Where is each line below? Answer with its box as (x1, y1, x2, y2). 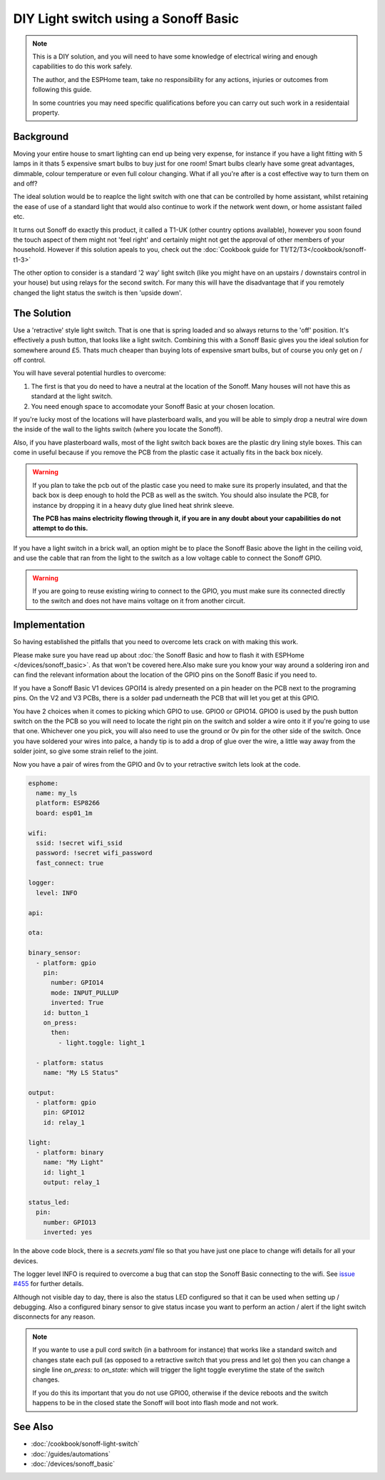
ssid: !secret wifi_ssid (36, 839, 123, 847)
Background (13, 131, 69, 143)
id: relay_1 (43, 1118, 86, 1126)
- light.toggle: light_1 (58, 1038, 145, 1046)
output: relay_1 (43, 1178, 100, 1187)
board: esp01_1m (36, 809, 93, 817)
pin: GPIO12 (43, 1108, 86, 1116)
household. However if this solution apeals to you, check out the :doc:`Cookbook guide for (13, 245, 279, 254)
